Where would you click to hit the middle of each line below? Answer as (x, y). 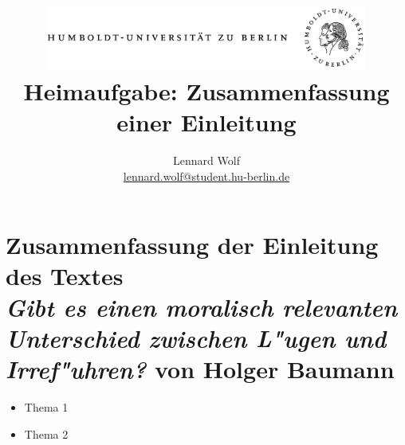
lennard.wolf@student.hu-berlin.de (206, 176)
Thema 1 (46, 407)
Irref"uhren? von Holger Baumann (200, 369)
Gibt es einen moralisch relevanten (202, 306)
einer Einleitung (206, 122)
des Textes (65, 275)
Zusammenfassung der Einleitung (192, 244)
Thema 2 (46, 433)
